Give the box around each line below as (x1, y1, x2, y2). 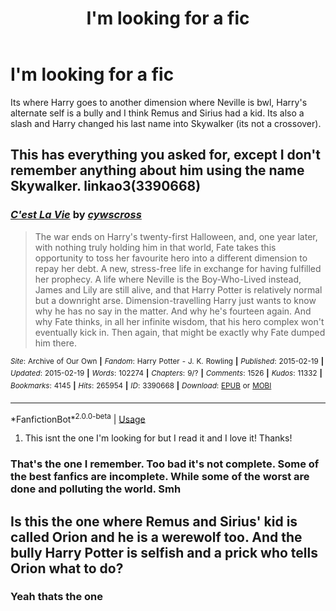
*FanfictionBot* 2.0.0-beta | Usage (10, 411, 146, 425)
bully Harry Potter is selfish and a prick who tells (10, 544, 318, 561)
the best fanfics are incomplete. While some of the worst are (10, 470, 310, 484)
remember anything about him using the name (10, 162, 305, 179)
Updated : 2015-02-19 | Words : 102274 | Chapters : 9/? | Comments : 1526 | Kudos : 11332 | (10, 368, 323, 379)
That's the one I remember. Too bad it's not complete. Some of (10, 457, 320, 471)
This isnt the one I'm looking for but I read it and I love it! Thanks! (24, 432, 293, 444)
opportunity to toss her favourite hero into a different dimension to (34, 252, 308, 264)
